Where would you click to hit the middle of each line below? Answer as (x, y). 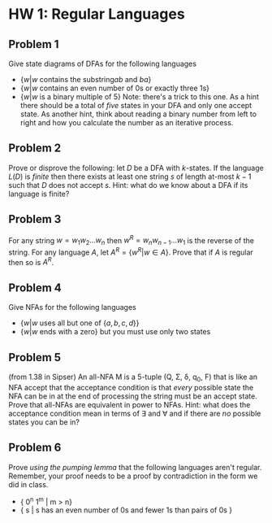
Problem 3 (35, 219)
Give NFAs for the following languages (72, 307)
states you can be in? (44, 422)
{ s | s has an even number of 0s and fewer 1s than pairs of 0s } (126, 510)
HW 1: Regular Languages (97, 14)
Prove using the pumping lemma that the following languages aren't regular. (135, 467)
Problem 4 (35, 288)
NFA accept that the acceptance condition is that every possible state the (131, 387)
